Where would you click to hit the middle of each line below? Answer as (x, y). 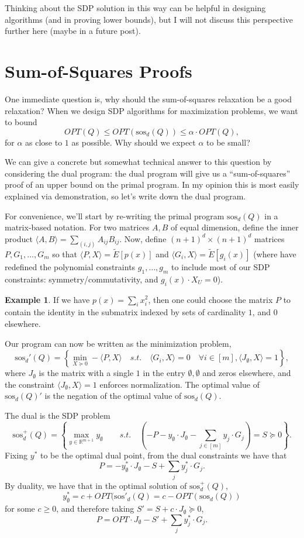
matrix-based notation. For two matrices (77, 227)
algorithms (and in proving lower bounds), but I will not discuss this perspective (149, 19)
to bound (21, 122)
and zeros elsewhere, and (247, 373)
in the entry (164, 373)
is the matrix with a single (86, 373)
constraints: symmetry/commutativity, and (82, 279)
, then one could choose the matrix (210, 299)
